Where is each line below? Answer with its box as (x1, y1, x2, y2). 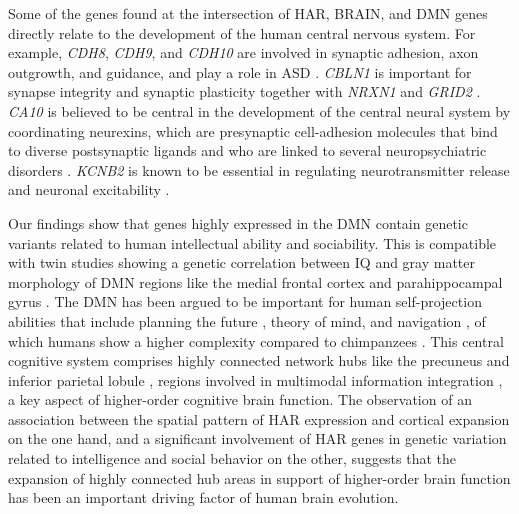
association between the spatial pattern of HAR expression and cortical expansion (8, 408, 510, 429)
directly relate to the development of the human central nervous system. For (8, 22, 476, 43)
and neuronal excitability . (8, 179, 170, 200)
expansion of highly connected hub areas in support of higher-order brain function (8, 467, 511, 488)
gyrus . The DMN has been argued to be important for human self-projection (8, 291, 482, 312)
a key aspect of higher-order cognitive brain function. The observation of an (8, 389, 472, 410)
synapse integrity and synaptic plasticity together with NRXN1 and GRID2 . (8, 81, 481, 102)
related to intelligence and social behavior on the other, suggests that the (8, 448, 457, 469)
